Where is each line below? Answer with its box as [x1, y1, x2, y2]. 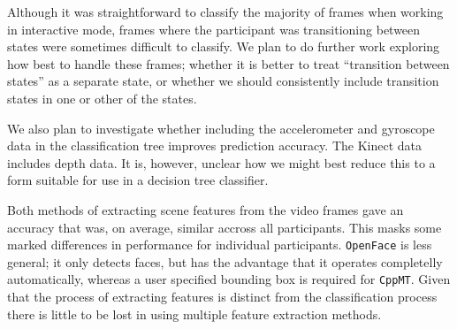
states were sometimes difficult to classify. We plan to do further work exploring [7, 37, 440, 56]
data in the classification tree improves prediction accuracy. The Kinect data [7, 136, 422, 155]
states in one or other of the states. [7, 88, 197, 107]
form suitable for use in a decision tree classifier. [7, 171, 269, 189]
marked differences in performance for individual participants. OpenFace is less [7, 235, 432, 254]
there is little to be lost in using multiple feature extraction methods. [7, 304, 382, 323]
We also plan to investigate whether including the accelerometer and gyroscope [7, 119, 435, 137]
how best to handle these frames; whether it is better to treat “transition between [7, 54, 450, 73]
